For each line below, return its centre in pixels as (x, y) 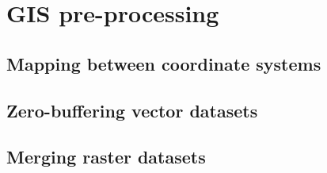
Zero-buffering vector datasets (132, 110)
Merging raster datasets (106, 157)
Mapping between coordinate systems (164, 63)
